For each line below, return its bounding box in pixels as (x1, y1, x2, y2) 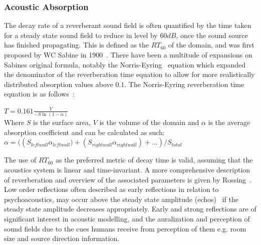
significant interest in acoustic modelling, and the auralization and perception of (4, 213, 250, 224)
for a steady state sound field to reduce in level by (4, 29, 158, 40)
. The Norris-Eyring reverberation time (124, 78, 244, 89)
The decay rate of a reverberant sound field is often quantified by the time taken (4, 20, 251, 30)
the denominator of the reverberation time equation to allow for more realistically (4, 69, 255, 79)
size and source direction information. (4, 233, 120, 243)
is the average (208, 117, 250, 127)
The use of (4, 154, 37, 165)
